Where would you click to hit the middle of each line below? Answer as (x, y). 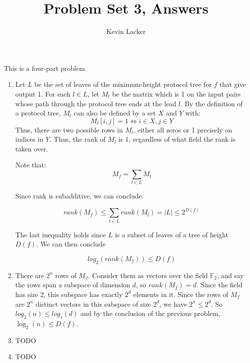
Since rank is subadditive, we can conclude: (79, 196)
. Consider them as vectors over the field (148, 275)
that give (233, 84)
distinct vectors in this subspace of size (93, 304)
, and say (230, 275)
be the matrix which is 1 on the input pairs (176, 93)
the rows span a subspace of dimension (73, 285)
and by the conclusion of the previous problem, (150, 313)
